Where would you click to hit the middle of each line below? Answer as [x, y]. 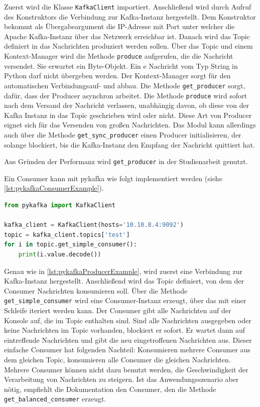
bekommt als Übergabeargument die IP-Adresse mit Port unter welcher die [119, 26]
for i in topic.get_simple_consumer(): [71, 245]
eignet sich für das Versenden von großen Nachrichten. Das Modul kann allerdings [130, 125]
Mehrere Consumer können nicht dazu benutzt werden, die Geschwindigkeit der [126, 369]
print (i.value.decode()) [60, 255]
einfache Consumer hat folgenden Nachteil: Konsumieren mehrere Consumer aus [127, 350]
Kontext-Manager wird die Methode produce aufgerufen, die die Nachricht [119, 56]
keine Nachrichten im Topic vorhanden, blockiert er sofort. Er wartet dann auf [125, 330]
